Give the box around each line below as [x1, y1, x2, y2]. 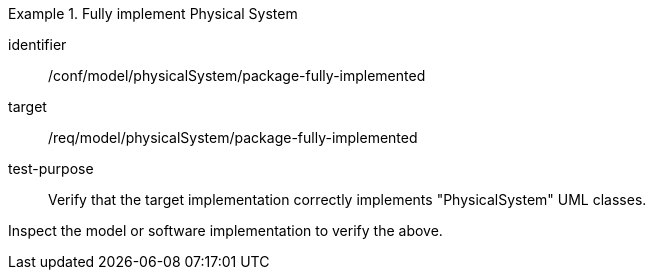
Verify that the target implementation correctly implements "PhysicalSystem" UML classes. [48, 191, 647, 208]
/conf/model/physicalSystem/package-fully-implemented [48, 67, 426, 84]
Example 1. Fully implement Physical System [8, 5, 298, 22]
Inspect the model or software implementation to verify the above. [8, 222, 443, 239]
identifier [8, 36, 67, 53]
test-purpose [8, 160, 94, 177]
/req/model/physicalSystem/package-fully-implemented [48, 129, 418, 146]
